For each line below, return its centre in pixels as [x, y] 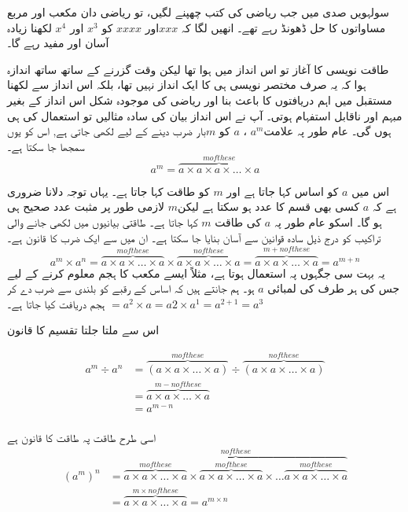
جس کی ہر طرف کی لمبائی [334, 288]
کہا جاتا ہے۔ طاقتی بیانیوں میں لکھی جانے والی [103, 221]
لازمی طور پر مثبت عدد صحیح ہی [86, 206]
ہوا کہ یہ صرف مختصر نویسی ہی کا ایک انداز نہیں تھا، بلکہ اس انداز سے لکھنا [187, 85]
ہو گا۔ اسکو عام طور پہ [328, 221]
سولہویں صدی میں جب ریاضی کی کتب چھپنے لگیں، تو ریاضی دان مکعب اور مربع [198, 12]
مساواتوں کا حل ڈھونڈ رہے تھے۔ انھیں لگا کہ [283, 27]
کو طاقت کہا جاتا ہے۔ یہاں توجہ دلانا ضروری [108, 191]
